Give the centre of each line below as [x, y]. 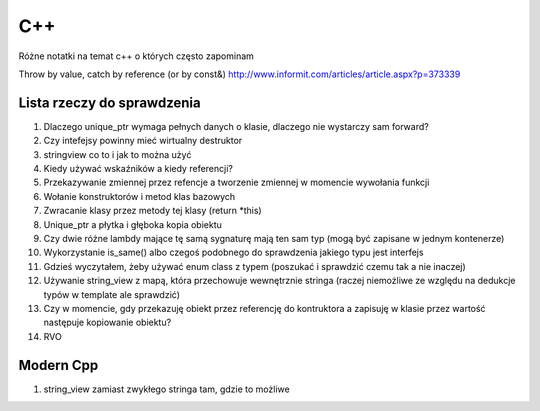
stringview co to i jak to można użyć [117, 154]
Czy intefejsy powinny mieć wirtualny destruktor [143, 141]
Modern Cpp [58, 365]
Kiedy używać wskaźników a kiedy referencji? [138, 169]
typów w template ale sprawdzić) [111, 294]
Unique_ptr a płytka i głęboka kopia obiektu [132, 224]
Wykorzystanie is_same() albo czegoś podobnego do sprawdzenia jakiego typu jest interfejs [233, 252]
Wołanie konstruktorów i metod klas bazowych [139, 196]
